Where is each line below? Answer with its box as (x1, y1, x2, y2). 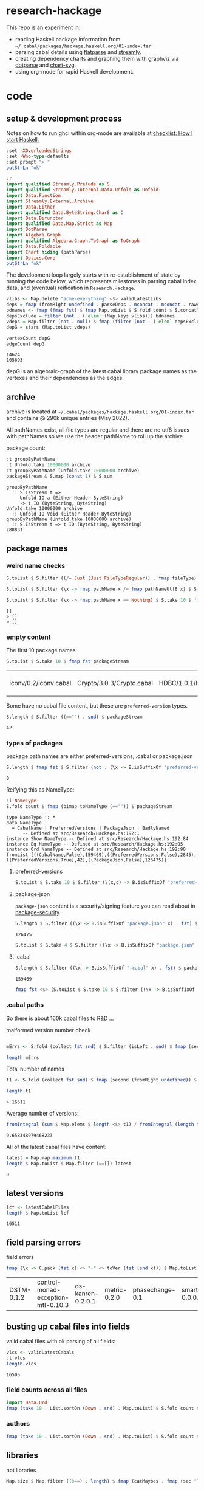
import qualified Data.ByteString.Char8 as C (6, 209, 123, 216)
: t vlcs (6, 1355, 26, 1361)
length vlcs (6, 1361, 36, 1367)
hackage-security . (15, 908, 61, 916)
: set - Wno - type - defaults (6, 153, 69, 159)
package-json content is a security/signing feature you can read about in (15, 902, 195, 909)
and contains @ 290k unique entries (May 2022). (6, 415, 129, 422)
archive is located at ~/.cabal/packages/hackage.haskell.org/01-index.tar (6, 408, 194, 415)
